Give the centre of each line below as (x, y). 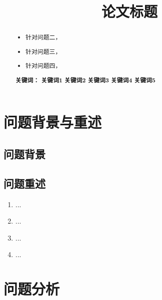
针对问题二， (43, 37)
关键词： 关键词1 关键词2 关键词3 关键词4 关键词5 (85, 80)
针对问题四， (43, 66)
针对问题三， (43, 51)
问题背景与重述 (53, 122)
